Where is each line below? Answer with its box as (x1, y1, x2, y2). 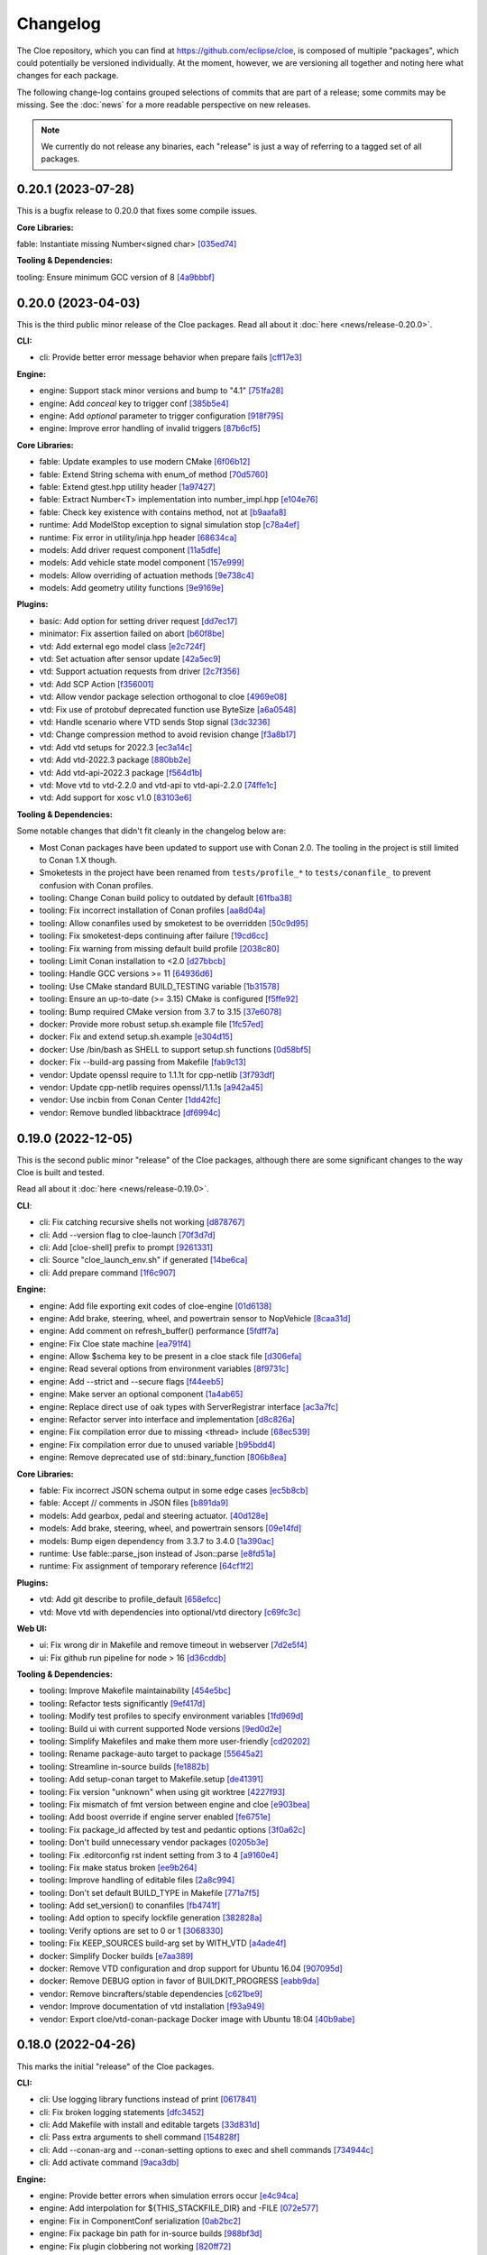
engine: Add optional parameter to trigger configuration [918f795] (39, 410, 284, 421)
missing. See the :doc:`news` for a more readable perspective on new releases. (16, 99, 311, 110)
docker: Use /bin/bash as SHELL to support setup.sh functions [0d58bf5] (39, 1044, 311, 1054)
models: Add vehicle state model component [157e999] (39, 557, 245, 568)
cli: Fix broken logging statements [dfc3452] (39, 2106, 205, 2117)
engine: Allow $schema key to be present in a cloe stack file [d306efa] (39, 1351, 302, 1362)
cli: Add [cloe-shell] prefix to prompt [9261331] (39, 1241, 214, 1253)
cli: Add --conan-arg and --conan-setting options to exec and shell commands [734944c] (39, 2144, 374, 2155)
